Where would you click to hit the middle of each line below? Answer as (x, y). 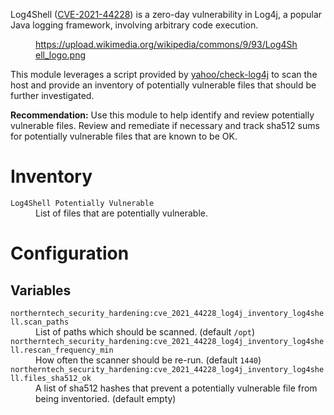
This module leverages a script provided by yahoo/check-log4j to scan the (164, 74)
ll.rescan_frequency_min (62, 350)
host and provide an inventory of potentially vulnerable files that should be (163, 85)
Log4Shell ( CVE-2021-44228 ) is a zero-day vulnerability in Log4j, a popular (166, 14)
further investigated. (52, 95)
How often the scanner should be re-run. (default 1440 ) (148, 360)
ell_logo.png (61, 55)
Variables (41, 290)
